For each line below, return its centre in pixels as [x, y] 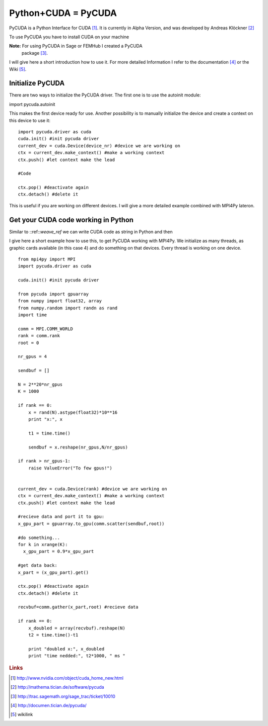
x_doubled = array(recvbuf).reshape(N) [77, 628]
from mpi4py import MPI [47, 259]
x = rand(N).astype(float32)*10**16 [73, 412]
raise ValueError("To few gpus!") [70, 468]
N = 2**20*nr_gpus [40, 384]
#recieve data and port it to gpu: [61, 517]
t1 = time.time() [49, 433]
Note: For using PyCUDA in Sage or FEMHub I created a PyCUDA [76, 46]
